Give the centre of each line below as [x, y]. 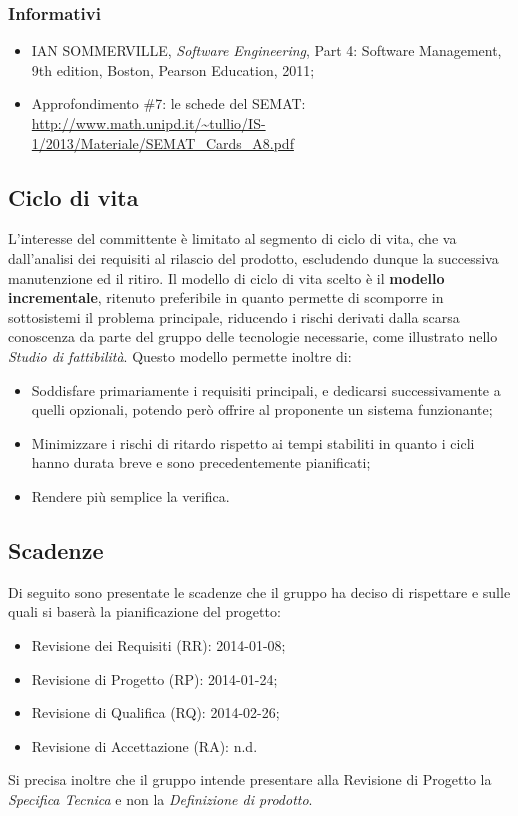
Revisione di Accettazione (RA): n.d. [144, 745]
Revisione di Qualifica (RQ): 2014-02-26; [155, 712]
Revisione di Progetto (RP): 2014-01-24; [154, 678]
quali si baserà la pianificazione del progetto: [144, 611]
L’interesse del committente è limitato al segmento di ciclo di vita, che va [232, 238]
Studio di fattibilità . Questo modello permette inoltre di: [180, 355]
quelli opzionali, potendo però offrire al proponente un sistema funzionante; [262, 409]
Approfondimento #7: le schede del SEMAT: [168, 103]
